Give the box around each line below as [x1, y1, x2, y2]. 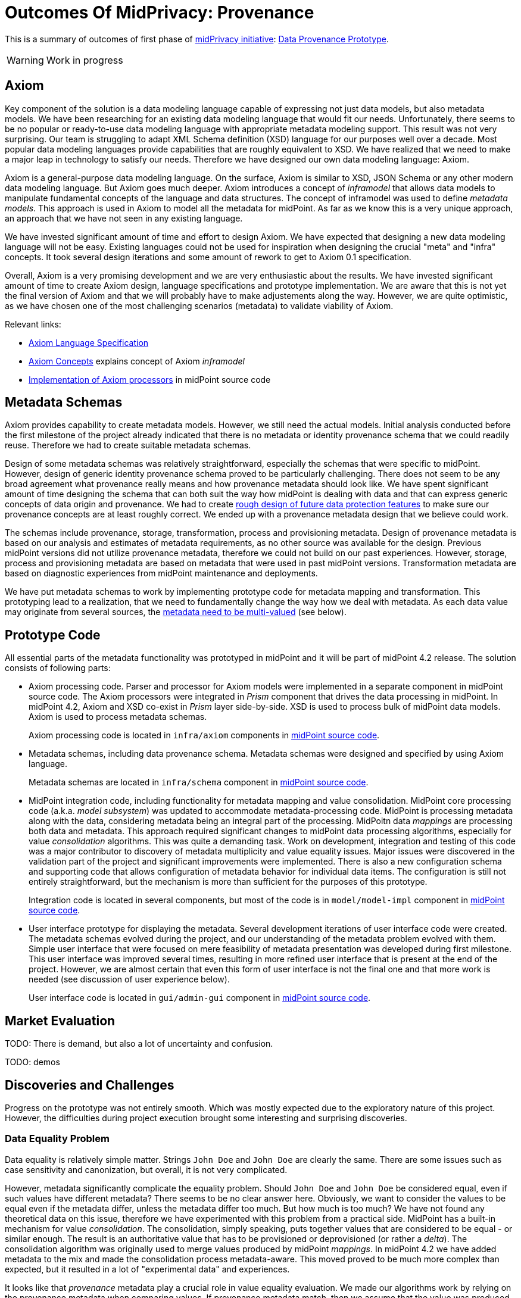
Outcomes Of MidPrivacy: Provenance [5, 2, 314, 23]
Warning [7, 54, 44, 66]
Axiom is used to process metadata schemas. [29, 712, 207, 722]
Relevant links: [5, 319, 61, 329]
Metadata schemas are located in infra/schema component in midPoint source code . [29, 777, 369, 788]
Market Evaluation [5, 1013, 116, 1028]
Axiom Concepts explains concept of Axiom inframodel [29, 355, 245, 366]
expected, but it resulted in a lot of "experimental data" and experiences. [5, 1263, 290, 1274]
